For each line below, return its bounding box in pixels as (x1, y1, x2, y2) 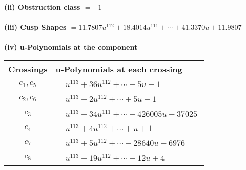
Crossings (8, 62, 48, 75)
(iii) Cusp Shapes (4, 22, 67, 32)
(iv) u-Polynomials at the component (4, 41, 138, 52)
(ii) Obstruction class (4, 2, 80, 12)
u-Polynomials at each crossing (55, 62, 182, 75)
